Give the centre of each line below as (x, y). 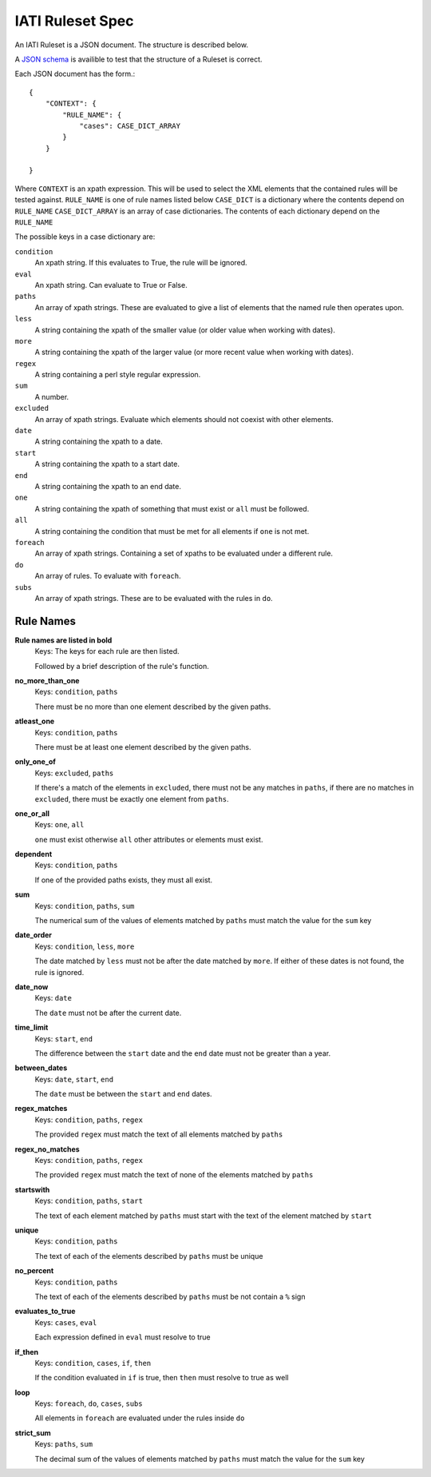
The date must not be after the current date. (108, 1013)
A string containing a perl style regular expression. (118, 375)
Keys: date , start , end (74, 1079)
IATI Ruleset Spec (74, 21)
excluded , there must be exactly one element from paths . (132, 798)
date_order (33, 935)
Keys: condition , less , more (85, 946)
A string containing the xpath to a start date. (107, 464)
